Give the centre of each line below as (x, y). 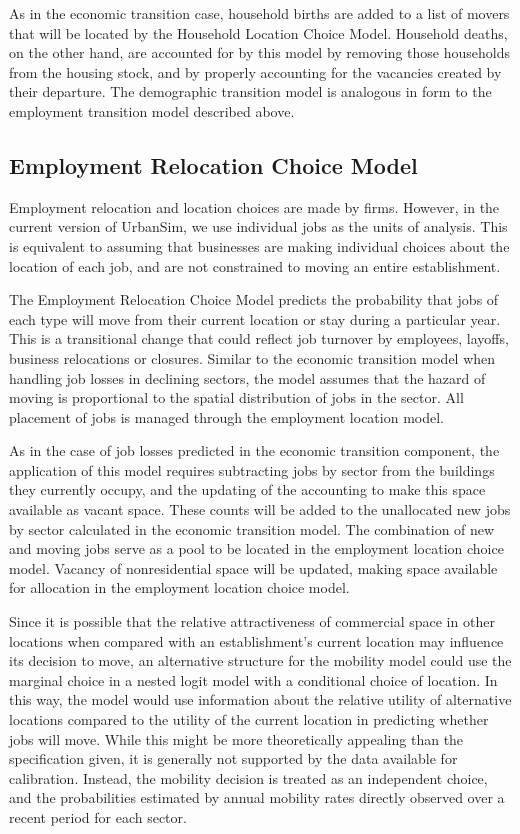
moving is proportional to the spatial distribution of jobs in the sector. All (236, 397)
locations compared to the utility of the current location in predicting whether (249, 719)
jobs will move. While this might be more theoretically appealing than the (236, 738)
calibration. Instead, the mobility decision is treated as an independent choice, (248, 777)
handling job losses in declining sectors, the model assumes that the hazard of (247, 377)
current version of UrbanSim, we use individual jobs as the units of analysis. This (258, 226)
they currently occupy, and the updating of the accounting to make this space (247, 489)
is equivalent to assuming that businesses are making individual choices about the (259, 245)
